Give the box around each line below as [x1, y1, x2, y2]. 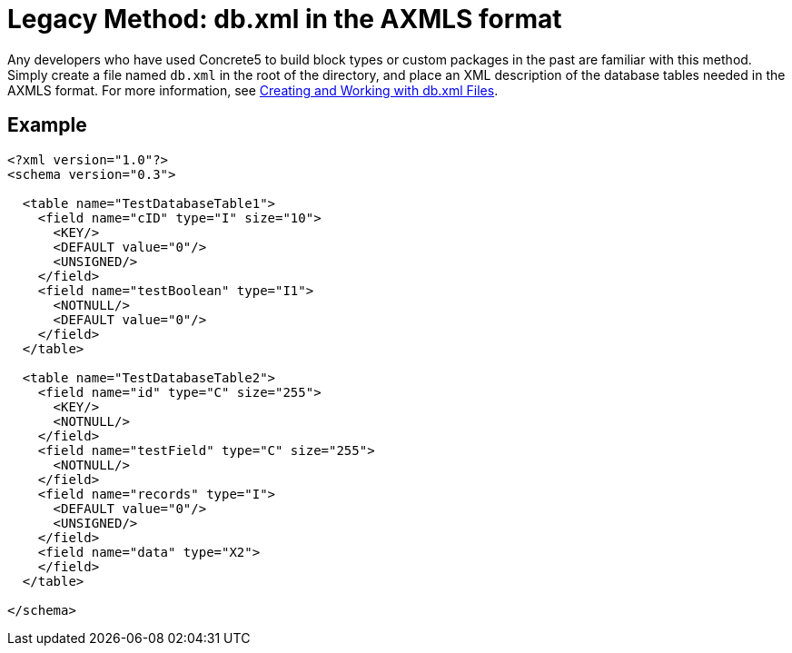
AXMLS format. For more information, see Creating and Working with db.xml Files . [7, 82, 499, 98]
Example [7, 114, 87, 137]
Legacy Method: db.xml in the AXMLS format [7, 4, 562, 35]
